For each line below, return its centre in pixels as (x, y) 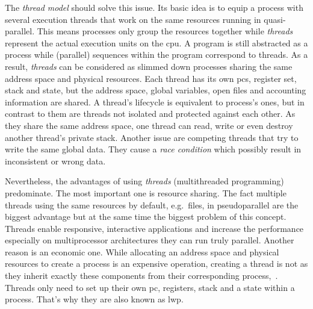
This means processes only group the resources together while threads (165, 31)
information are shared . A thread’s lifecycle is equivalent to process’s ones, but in (155, 101)
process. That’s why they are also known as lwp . (94, 299)
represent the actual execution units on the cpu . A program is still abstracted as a (156, 42)
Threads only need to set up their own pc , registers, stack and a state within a (150, 287)
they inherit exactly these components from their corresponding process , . (141, 276)
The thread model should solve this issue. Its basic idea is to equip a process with (154, 7)
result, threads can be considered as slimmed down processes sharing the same (149, 66)
